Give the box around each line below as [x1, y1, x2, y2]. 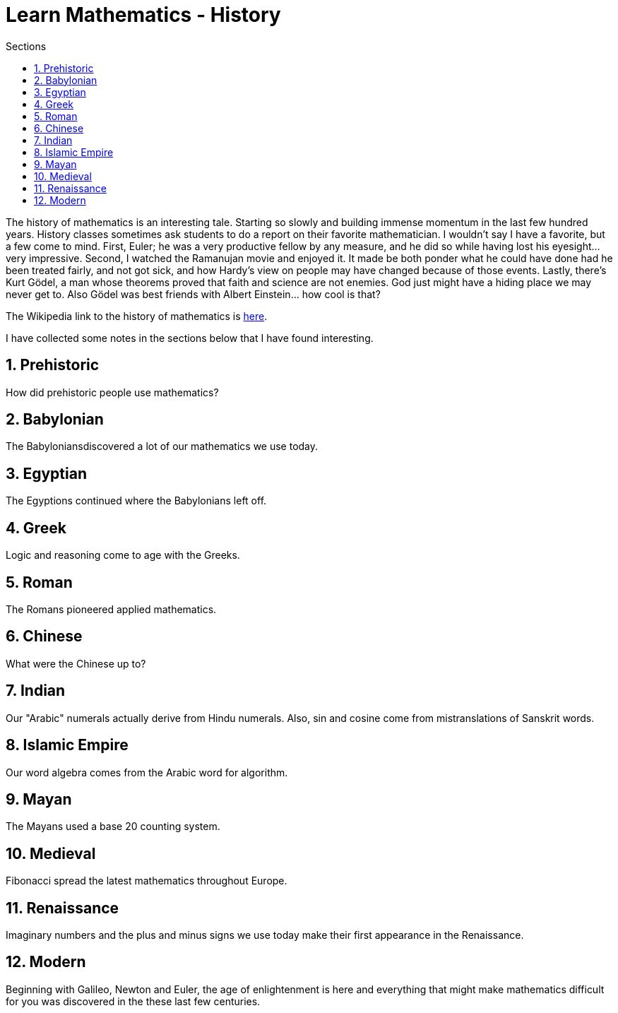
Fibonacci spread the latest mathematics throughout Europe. [6, 875, 287, 887]
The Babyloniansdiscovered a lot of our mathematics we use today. [6, 440, 319, 453]
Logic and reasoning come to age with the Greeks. [6, 549, 240, 562]
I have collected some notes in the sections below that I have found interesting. [6, 331, 374, 344]
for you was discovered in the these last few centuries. [6, 995, 261, 1007]
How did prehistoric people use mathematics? [6, 386, 219, 398]
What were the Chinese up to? [6, 657, 146, 670]
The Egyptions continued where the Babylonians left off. [6, 494, 267, 507]
